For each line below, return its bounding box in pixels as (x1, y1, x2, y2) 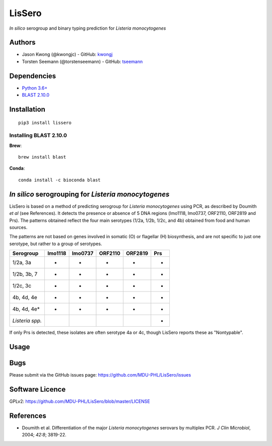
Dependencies (9, 71, 56, 80)
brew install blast (18, 154, 66, 160)
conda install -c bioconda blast (18, 177, 101, 183)
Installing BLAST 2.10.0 (9, 132, 67, 139)
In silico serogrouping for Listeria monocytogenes (9, 190, 170, 198)
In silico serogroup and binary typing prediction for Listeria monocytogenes (9, 25, 166, 31)
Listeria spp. (12, 317, 42, 324)
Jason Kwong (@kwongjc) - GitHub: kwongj (22, 51, 113, 57)
